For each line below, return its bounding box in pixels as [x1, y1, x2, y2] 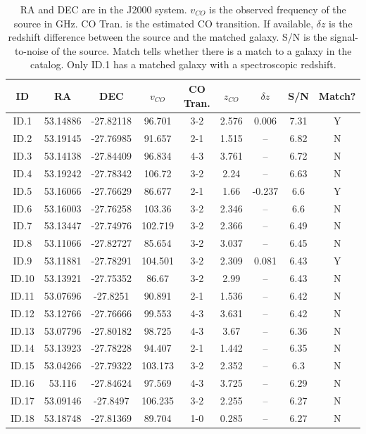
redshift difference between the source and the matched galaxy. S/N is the [8, 30, 327, 44]
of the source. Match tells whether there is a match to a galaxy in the [51, 43, 352, 58]
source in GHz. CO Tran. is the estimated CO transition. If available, [13, 15, 314, 30]
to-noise [14, 43, 49, 58]
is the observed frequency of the [209, 2, 346, 16]
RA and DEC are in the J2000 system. [20, 2, 187, 16]
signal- [330, 30, 358, 44]
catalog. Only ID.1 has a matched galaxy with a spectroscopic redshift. [30, 57, 336, 72]
